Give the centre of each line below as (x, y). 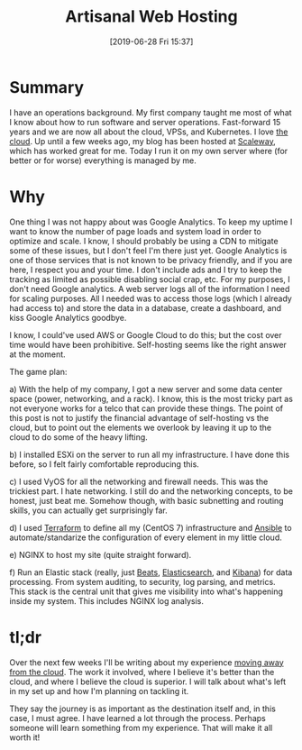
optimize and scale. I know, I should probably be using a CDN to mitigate (144, 241)
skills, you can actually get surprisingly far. (89, 510)
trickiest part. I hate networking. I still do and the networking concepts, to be (151, 491)
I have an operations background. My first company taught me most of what (151, 112)
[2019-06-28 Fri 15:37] (151, 41)
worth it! (25, 737)
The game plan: (38, 371)
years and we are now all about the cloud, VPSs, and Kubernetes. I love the (149, 132)
